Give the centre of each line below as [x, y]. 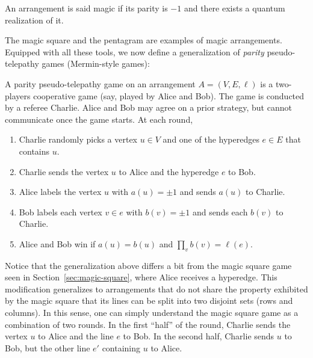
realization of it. [34, 20]
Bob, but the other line [48, 347]
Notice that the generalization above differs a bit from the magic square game [148, 265]
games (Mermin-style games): [96, 63]
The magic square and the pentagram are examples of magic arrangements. [144, 40]
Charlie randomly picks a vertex [78, 139]
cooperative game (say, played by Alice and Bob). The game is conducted [169, 95]
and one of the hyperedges [211, 139]
